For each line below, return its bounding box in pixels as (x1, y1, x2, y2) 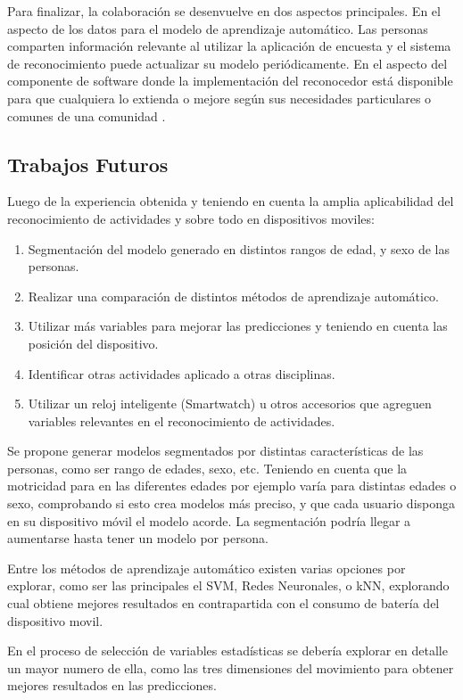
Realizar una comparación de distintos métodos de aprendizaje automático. (28, 286, 440, 305)
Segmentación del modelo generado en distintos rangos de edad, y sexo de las (28, 239, 450, 258)
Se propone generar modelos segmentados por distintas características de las (7, 441, 424, 460)
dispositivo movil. (7, 611, 103, 630)
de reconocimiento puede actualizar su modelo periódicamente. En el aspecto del (7, 54, 448, 72)
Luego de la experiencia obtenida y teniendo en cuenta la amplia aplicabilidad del (7, 192, 454, 210)
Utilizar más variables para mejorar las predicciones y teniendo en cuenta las (28, 317, 448, 335)
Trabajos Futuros (7, 150, 169, 177)
